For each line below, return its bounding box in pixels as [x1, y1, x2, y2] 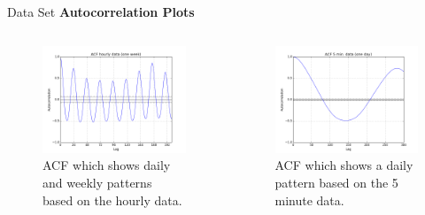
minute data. [274, 190, 344, 209]
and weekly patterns [42, 173, 152, 191]
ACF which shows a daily [274, 156, 413, 174]
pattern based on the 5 [274, 173, 398, 191]
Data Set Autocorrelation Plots [7, 3, 195, 20]
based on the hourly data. [42, 190, 182, 209]
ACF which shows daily [42, 156, 171, 174]
